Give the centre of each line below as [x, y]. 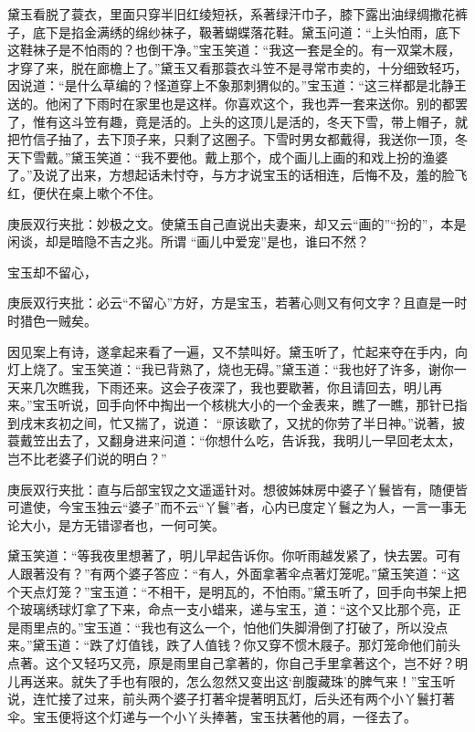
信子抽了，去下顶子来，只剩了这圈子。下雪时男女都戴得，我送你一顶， [243, 139]
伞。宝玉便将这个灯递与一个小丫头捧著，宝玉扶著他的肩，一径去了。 [212, 716]
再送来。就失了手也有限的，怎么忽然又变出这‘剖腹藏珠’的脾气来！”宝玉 [231, 680]
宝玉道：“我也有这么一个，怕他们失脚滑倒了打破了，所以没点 [266, 627]
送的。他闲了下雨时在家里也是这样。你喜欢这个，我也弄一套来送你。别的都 [231, 103]
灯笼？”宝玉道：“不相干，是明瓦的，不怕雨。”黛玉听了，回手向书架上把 [256, 591]
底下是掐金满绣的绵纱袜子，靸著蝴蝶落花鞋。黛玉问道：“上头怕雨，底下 [247, 31]
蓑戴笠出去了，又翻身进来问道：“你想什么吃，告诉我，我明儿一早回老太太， [234, 440]
